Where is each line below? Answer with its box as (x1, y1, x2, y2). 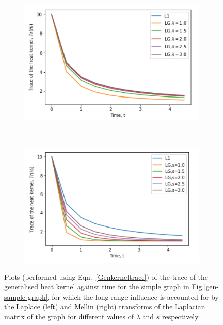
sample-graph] (4, 291, 48, 302)
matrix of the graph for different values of (4, 311, 134, 322)
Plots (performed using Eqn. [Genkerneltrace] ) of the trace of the (4, 271, 208, 282)
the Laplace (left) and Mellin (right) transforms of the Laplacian (4, 301, 205, 312)
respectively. (162, 311, 200, 322)
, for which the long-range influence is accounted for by (47, 291, 219, 302)
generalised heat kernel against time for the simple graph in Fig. (4, 281, 204, 292)
